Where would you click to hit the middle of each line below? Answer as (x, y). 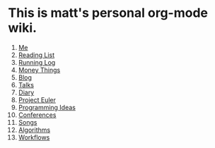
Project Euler (37, 99)
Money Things (39, 70)
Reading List (36, 55)
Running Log (37, 62)
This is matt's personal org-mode (108, 13)
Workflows (34, 137)
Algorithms (34, 130)
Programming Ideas (47, 107)
